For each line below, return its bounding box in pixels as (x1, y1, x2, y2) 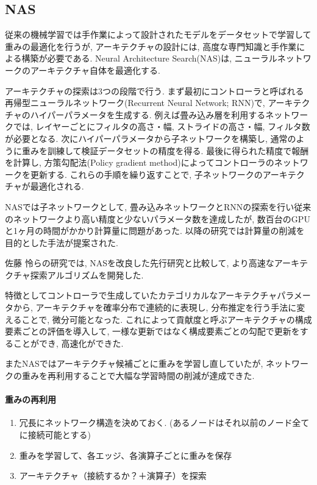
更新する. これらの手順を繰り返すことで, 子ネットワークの (30, 168, 263, 180)
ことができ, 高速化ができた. (13, 336, 124, 349)
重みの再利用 (5, 393, 56, 406)
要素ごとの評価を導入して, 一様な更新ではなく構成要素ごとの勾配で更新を (5, 325, 300, 338)
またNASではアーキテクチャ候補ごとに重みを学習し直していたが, (5, 357, 263, 370)
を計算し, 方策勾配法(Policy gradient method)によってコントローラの (5, 156, 274, 169)
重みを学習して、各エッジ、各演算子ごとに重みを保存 (19, 448, 232, 461)
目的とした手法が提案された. (5, 236, 118, 249)
